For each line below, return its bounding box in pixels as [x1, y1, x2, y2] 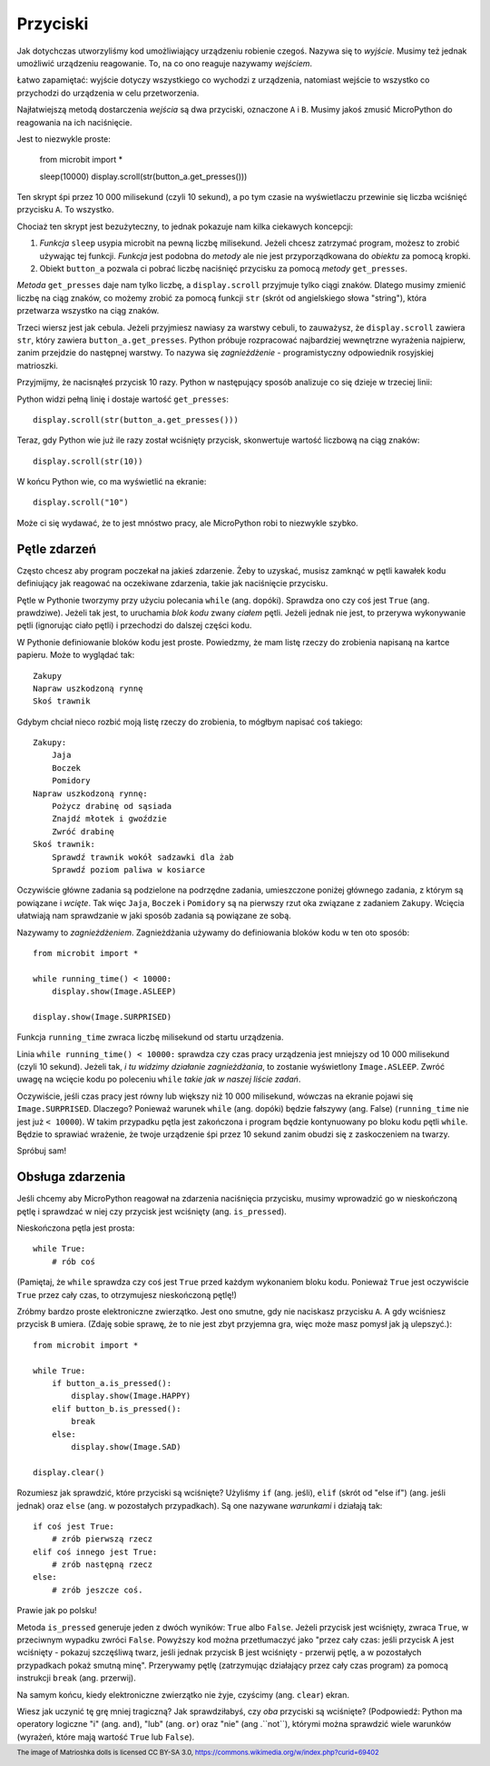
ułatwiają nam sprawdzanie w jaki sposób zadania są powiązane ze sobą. [16, 910, 292, 922]
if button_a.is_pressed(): [51, 1378, 172, 1388]
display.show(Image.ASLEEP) [51, 986, 177, 997]
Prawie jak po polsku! [16, 1605, 97, 1616]
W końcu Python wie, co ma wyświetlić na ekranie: [16, 476, 207, 487]
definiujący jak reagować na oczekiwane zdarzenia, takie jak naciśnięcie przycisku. [16, 578, 328, 589]
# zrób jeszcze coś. [51, 1584, 143, 1595]
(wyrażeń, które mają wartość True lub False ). [16, 1731, 195, 1742]
